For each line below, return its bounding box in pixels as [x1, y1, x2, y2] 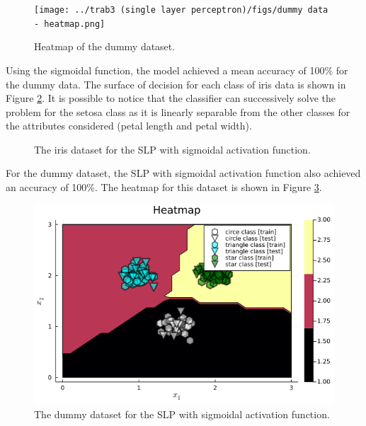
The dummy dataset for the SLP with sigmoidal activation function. [34, 406, 330, 421]
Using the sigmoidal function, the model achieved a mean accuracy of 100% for [6, 62, 348, 77]
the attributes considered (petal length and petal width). [6, 118, 252, 133]
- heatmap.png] [34, 18, 105, 29]
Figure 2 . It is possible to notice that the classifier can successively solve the [6, 91, 336, 105]
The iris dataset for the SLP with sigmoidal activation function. [34, 142, 311, 156]
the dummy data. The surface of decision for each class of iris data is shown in [6, 76, 346, 91]
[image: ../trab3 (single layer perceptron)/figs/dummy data [34, 5, 328, 15]
